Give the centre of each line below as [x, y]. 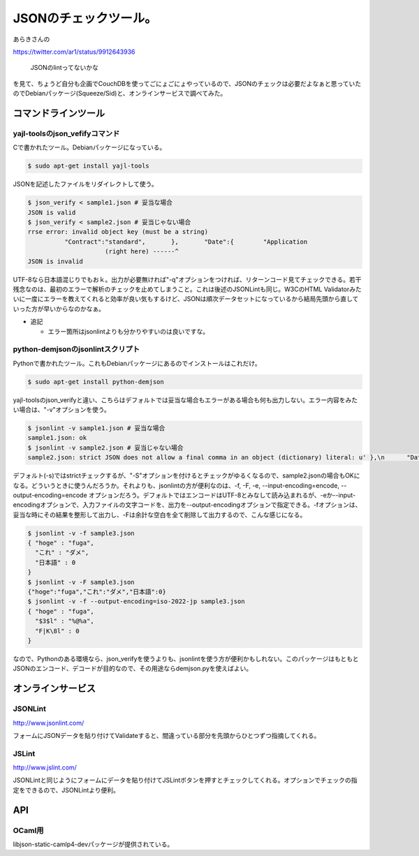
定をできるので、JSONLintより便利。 [66, 790]
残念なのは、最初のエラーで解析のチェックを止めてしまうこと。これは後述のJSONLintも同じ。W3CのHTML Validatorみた [188, 289]
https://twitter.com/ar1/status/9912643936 [74, 52]
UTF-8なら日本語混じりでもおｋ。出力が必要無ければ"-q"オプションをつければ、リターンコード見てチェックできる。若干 [187, 279]
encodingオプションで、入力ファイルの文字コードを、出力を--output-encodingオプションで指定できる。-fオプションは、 [187, 505]
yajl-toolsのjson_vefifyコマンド [66, 133]
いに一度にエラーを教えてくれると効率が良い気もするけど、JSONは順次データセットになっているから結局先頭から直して [186, 299]
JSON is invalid [56, 261]
